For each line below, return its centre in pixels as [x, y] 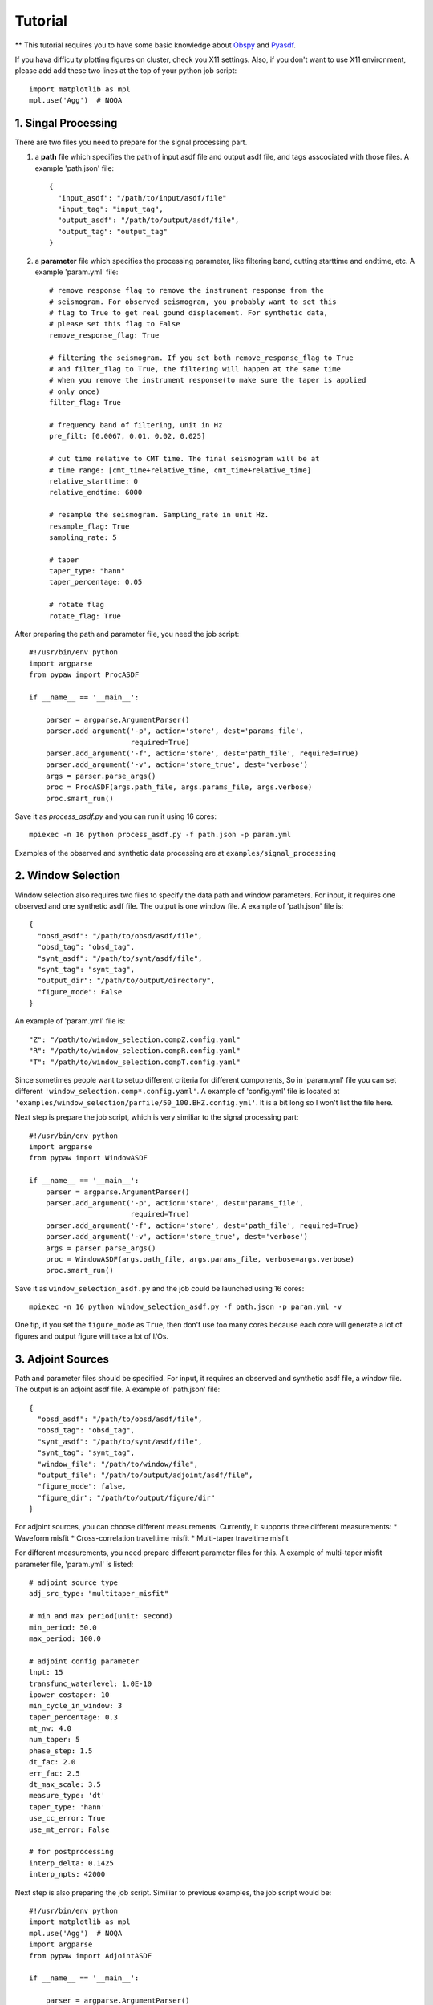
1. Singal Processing [66, 123]
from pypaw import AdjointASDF [91, 1956]
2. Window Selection [67, 875]
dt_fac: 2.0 [53, 1762]
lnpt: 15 [46, 1673]
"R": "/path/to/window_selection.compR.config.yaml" [135, 1051]
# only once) [75, 391]
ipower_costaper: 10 [69, 1695]
